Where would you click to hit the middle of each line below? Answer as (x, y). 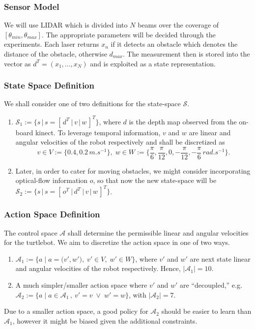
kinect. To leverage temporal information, (98, 132)
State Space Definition (49, 85)
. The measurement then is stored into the (186, 54)
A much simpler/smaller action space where (81, 285)
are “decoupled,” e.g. (211, 285)
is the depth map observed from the (183, 121)
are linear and (210, 132)
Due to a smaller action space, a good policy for (76, 311)
